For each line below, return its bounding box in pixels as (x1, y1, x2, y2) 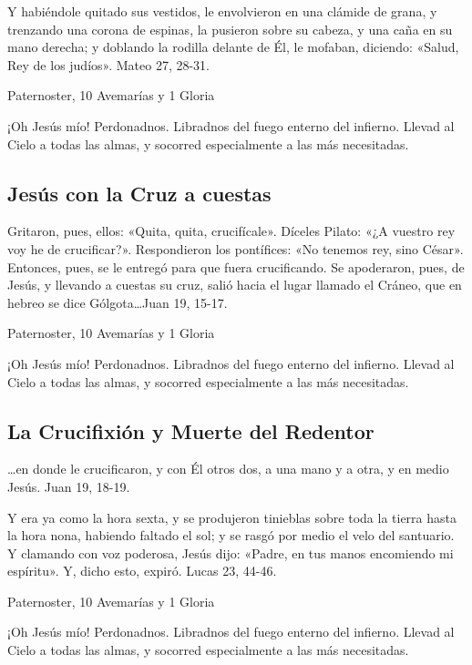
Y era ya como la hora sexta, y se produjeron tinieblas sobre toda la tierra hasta (7, 507, 457, 527)
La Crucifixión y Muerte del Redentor (7, 416, 375, 445)
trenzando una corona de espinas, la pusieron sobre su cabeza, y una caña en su (7, 19, 453, 38)
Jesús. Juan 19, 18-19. (7, 476, 130, 496)
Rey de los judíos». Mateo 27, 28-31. (7, 55, 210, 74)
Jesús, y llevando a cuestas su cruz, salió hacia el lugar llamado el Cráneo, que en (7, 275, 462, 294)
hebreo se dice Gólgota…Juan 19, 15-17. (7, 292, 228, 312)
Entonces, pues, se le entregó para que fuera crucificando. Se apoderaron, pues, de (7, 257, 465, 276)
